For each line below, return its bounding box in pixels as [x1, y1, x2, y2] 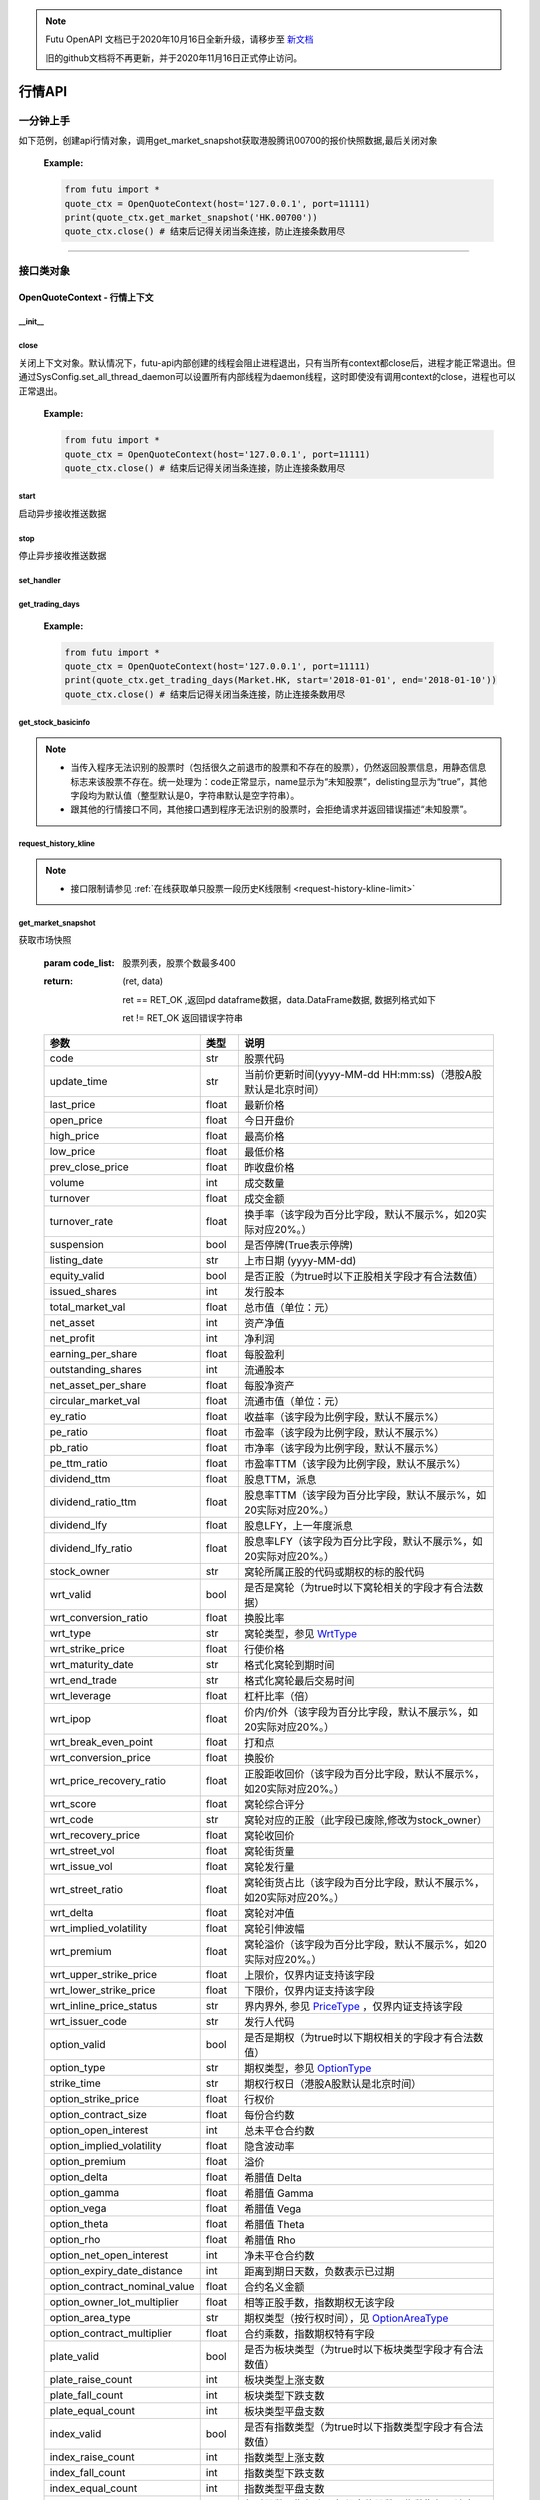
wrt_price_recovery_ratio [49, 1774, 167, 1788]
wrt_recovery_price [49, 1828, 140, 1842]
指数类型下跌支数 [244, 2466, 325, 2480]
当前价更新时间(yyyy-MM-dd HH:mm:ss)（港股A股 [244, 1068, 482, 1082]
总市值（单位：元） [244, 1301, 335, 1315]
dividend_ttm [49, 1472, 111, 1486]
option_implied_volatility [49, 2139, 162, 2153]
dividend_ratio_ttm [49, 1495, 137, 1509]
